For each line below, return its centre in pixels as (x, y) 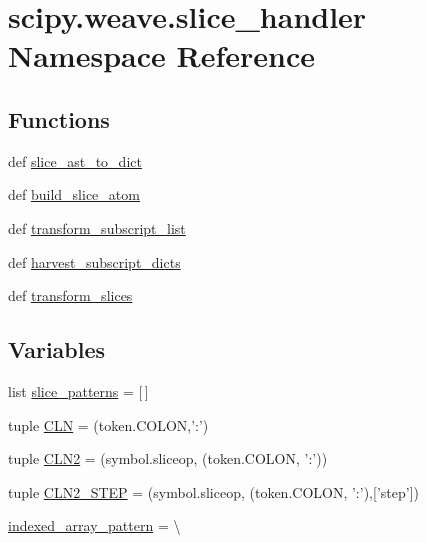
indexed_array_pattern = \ (94, 525)
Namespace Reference (161, 55)
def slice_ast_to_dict (75, 160)
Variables (57, 349)
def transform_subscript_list (97, 227)
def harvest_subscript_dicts (94, 261)
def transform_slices (70, 295)
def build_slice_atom (74, 194)
